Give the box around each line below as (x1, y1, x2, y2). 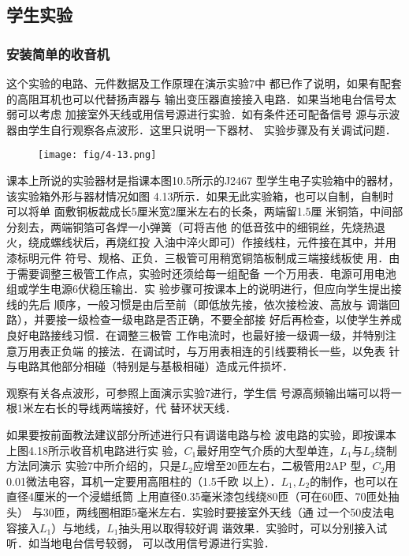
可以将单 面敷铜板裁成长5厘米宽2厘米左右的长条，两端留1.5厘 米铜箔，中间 (6, 203, 392, 220)
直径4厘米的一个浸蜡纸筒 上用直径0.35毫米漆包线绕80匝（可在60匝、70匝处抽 (6, 488, 400, 505)
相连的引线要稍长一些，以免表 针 (230, 342, 400, 359)
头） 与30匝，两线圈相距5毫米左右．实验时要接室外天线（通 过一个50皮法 (6, 503, 384, 520)
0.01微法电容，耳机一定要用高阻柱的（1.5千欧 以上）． (6, 472, 281, 489)
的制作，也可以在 (310, 472, 399, 489)
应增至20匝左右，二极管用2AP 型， (192, 457, 373, 474)
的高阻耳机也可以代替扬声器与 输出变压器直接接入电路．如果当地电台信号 (6, 90, 385, 107)
